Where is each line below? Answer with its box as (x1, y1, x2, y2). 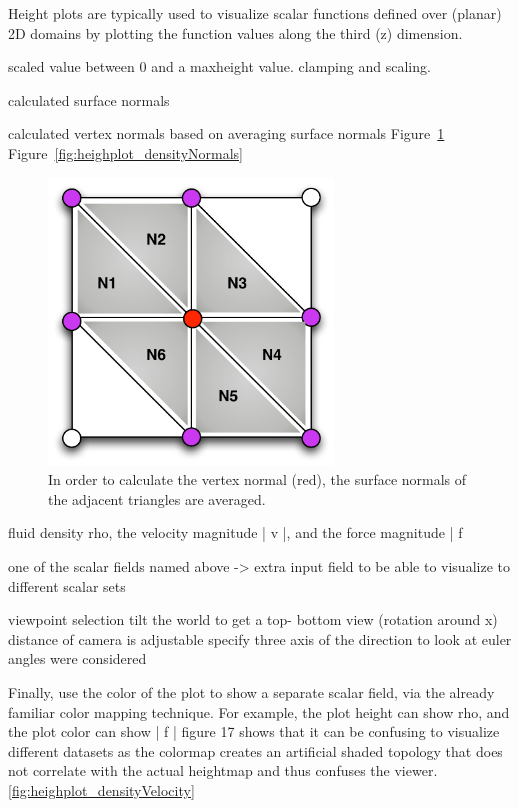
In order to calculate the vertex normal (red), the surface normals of (48, 469, 467, 490)
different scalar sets (8, 575, 126, 596)
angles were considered (8, 648, 147, 669)
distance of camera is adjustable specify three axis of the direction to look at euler (8, 628, 512, 649)
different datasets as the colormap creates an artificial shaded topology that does (8, 740, 503, 761)
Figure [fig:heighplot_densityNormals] (8, 142, 243, 163)
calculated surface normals (8, 89, 170, 110)
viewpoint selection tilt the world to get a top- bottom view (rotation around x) (8, 609, 498, 630)
